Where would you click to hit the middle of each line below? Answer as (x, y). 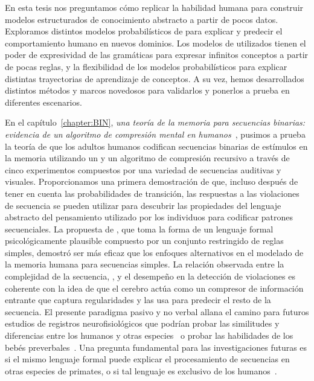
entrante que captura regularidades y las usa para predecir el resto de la (138, 300)
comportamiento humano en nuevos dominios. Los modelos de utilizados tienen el (155, 43)
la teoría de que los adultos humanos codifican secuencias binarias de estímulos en (156, 146)
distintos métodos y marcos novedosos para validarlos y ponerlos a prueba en (147, 90)
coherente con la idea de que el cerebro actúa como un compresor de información (154, 288)
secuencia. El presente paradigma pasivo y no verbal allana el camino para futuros (157, 311)
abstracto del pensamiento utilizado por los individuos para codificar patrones (149, 217)
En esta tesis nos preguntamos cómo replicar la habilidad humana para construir (154, 7)
